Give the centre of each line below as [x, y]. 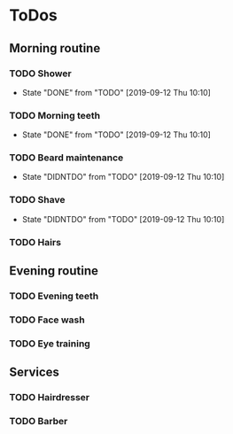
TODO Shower [41, 74]
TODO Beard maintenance [66, 158]
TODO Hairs [35, 242]
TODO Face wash [47, 320]
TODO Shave [37, 200]
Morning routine [55, 48]
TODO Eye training [50, 344]
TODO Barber [39, 422]
